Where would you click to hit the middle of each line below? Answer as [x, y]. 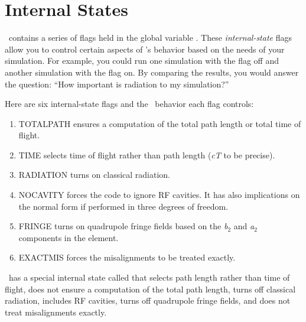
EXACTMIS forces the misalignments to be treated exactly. [127, 257]
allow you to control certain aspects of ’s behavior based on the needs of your [145, 49]
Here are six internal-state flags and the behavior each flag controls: [129, 104]
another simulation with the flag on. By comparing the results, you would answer [152, 72]
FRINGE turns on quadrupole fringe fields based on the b [123, 226]
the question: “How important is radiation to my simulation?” [117, 84]
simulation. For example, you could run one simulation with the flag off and [142, 61]
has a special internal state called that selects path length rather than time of [149, 277]
